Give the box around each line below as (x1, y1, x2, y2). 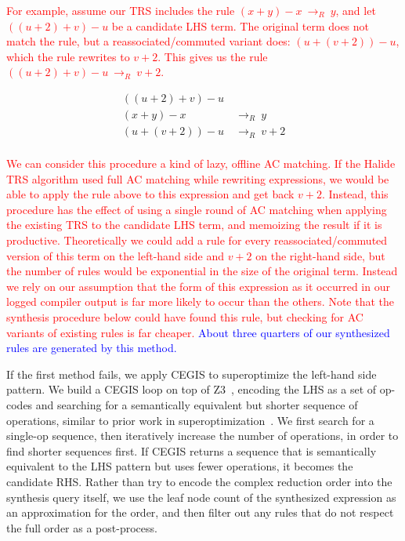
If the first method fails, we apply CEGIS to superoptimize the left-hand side (6, 365, 377, 382)
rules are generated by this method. (6, 339, 177, 356)
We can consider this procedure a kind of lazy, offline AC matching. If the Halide (6, 155, 396, 172)
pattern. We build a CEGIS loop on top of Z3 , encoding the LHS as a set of (6, 381, 377, 398)
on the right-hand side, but (255, 247, 385, 263)
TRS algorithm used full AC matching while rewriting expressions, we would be (6, 170, 389, 187)
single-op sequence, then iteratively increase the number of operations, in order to (6, 427, 399, 444)
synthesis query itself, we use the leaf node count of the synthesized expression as (6, 488, 396, 505)
